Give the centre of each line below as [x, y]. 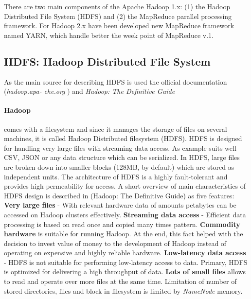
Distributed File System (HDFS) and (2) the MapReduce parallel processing [118, 16]
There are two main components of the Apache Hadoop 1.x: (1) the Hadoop [117, 6]
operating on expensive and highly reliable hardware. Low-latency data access [125, 253]
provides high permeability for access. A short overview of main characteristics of [125, 186]
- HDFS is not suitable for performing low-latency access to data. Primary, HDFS [126, 262]
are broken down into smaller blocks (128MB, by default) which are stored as [119, 167]
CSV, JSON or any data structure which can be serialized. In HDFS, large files [122, 157]
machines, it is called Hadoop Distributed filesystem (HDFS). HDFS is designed [123, 138]
